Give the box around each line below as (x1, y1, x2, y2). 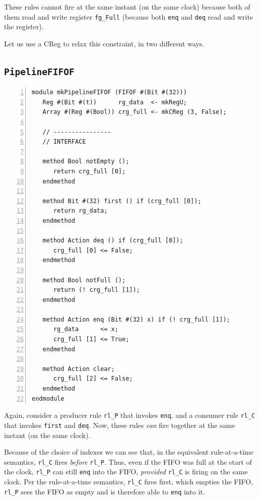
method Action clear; (42, 365, 115, 372)
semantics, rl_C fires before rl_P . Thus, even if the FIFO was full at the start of (4, 456, 252, 467)
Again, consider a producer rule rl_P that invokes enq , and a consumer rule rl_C (4, 410, 255, 420)
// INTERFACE (42, 138, 86, 146)
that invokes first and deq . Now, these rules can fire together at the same (4, 419, 235, 430)
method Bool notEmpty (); (42, 158, 129, 165)
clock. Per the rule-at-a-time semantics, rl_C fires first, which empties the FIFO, (4, 476, 253, 487)
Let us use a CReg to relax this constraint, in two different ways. (4, 38, 205, 48)
